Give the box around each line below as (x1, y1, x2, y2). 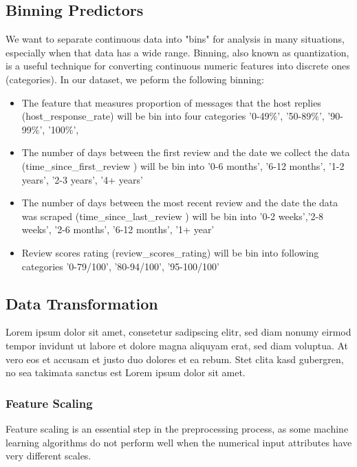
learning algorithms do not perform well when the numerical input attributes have (6, 435, 352, 449)
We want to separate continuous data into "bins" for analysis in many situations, (6, 32, 345, 46)
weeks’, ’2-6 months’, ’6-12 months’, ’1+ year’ (21, 222, 215, 237)
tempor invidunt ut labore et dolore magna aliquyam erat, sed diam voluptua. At (6, 338, 349, 352)
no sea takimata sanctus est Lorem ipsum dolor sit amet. (6, 365, 246, 380)
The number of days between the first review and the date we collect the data (21, 145, 350, 160)
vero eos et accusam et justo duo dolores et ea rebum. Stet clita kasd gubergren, (6, 351, 344, 366)
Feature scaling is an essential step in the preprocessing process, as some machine (6, 421, 349, 435)
